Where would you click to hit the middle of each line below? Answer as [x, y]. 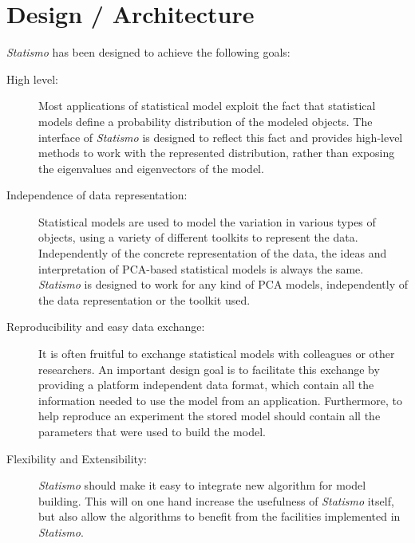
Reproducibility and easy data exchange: [106, 327]
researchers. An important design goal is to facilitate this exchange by [209, 369]
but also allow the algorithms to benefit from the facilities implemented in [219, 516]
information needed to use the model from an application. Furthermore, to [220, 400]
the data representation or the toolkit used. [144, 299]
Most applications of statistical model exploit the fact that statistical [207, 106]
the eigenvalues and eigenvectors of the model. [151, 168]
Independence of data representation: [97, 195]
